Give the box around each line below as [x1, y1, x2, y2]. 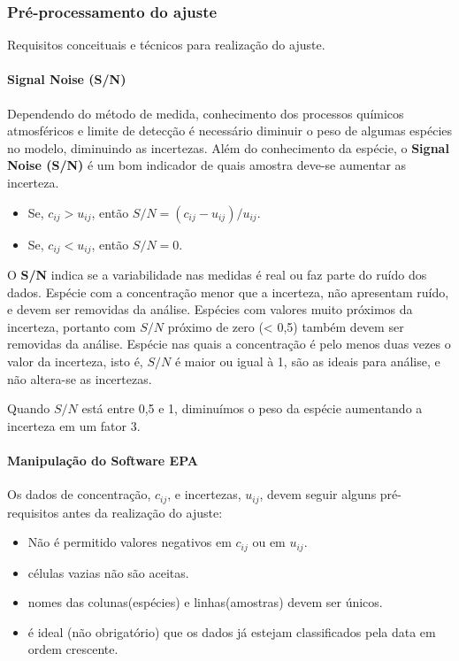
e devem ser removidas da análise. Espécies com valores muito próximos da [7, 300, 413, 319]
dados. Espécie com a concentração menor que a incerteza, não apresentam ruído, [7, 282, 449, 301]
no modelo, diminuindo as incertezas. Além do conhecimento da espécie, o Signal [7, 138, 449, 157]
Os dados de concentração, [7, 485, 151, 503]
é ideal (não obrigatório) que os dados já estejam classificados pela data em [27, 622, 436, 641]
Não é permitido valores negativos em [27, 533, 232, 551]
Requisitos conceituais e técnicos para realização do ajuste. [7, 35, 325, 54]
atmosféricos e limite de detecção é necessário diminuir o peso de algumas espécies [7, 121, 453, 140]
